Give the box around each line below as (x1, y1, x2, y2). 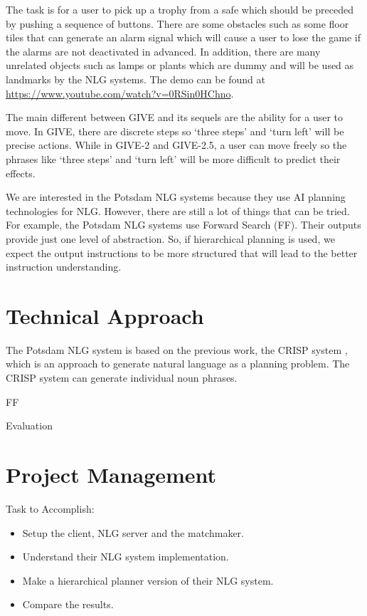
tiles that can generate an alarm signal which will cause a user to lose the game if (6, 30, 361, 45)
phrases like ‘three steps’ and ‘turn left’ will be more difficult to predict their (6, 151, 341, 166)
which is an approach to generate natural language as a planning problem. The (6, 356, 350, 371)
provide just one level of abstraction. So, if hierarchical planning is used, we (6, 231, 335, 246)
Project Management (6, 459, 217, 489)
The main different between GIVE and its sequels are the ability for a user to (6, 110, 343, 125)
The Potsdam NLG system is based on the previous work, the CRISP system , (6, 342, 348, 357)
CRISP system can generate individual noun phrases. (6, 370, 238, 385)
